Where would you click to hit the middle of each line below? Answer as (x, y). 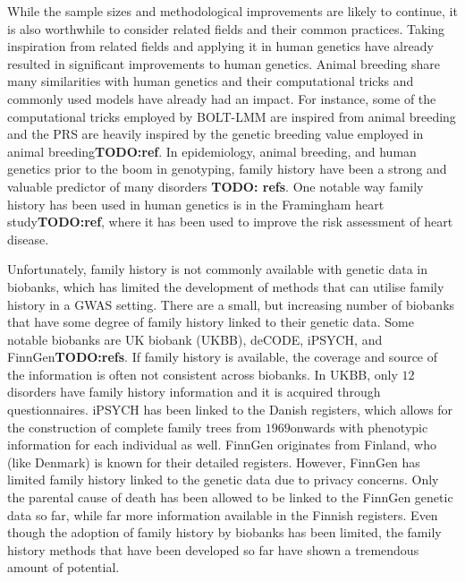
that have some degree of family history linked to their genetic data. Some (211, 322)
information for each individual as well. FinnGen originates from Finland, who (222, 445)
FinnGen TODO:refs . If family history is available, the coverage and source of (223, 357)
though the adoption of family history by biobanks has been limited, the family (224, 532)
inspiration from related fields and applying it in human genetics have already (220, 46)
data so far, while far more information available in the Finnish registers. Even (223, 514)
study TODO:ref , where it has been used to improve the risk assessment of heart (230, 222)
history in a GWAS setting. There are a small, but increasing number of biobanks (231, 304)
